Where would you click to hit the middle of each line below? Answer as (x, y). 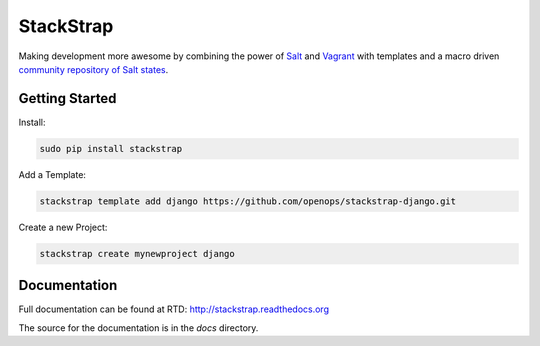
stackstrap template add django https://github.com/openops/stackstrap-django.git (248, 201)
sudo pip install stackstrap (111, 148)
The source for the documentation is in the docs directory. (138, 327)
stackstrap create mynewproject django (137, 253)
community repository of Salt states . (93, 69)
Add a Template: (52, 174)
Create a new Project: (63, 227)
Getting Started (67, 98)
